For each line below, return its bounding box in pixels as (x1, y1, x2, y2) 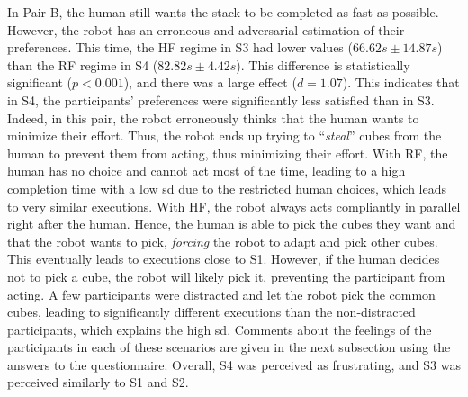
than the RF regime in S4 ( (7, 55, 158, 74)
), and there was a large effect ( (123, 73, 297, 92)
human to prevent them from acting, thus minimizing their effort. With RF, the (7, 143, 448, 162)
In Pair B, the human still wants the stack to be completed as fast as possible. (7, 3, 439, 21)
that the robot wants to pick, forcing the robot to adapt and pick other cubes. (7, 231, 438, 250)
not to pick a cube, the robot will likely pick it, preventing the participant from (7, 266, 445, 285)
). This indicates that (342, 73, 460, 92)
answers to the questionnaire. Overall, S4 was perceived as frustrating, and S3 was (7, 355, 461, 374)
